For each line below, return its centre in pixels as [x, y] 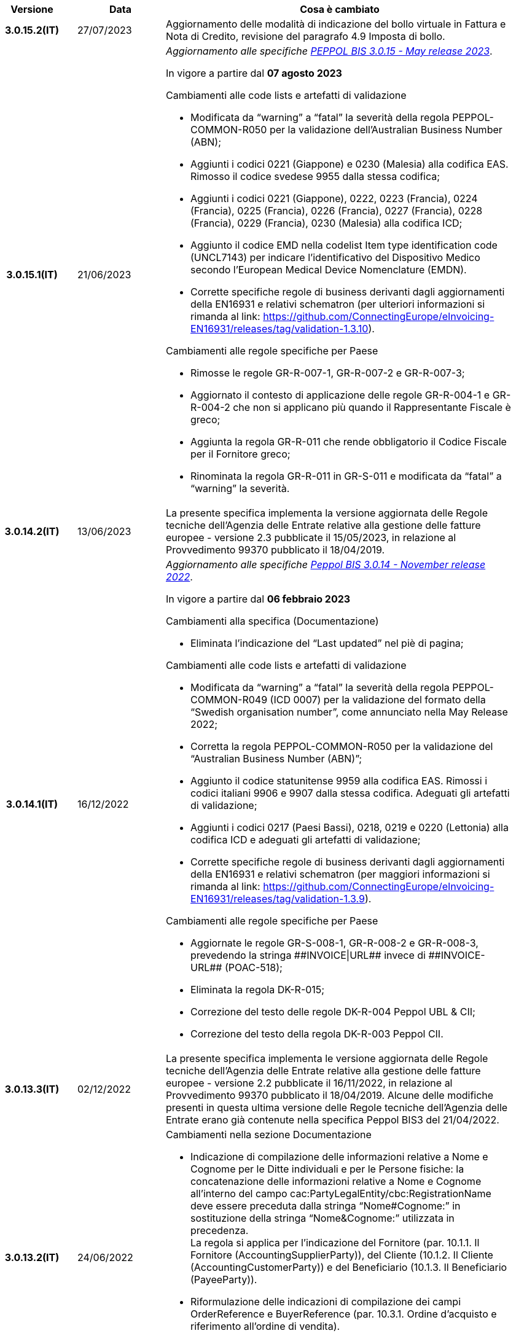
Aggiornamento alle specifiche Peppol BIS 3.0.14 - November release [326, 564]
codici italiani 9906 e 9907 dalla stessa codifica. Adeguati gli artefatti [350, 793]
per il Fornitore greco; [240, 454]
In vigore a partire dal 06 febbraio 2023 [258, 599]
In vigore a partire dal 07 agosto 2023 [254, 73]
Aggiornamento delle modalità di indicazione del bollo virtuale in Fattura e [336, 24]
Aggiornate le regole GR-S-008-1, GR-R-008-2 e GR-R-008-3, [334, 943]
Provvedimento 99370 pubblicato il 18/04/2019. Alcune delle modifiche [330, 1095]
